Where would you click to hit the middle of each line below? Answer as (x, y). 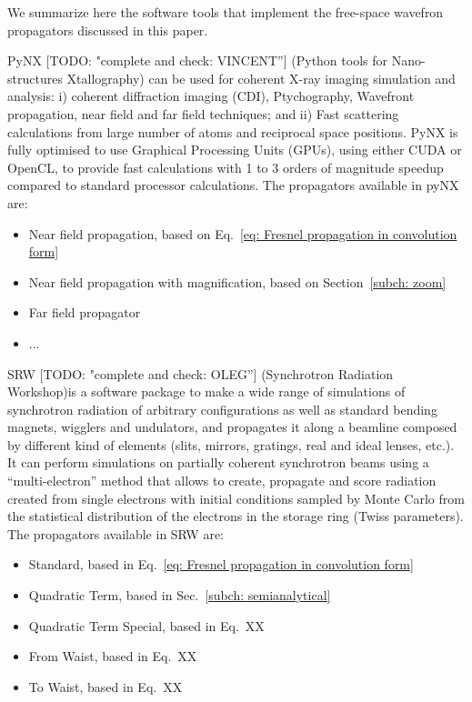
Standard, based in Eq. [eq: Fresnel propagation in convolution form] (221, 564)
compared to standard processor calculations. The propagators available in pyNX (233, 185)
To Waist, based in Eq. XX (105, 686)
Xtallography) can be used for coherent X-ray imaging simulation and (261, 78)
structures (35, 78)
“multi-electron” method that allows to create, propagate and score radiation (222, 481)
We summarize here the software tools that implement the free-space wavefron (226, 12)
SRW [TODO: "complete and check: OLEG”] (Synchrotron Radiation (201, 373)
